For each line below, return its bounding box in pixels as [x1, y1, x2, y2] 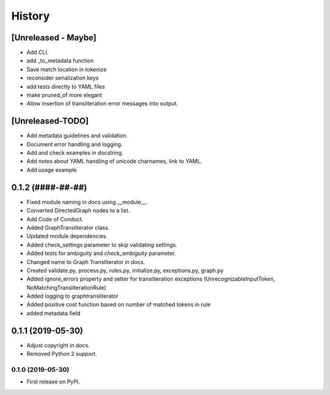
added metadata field [26, 309, 81, 317]
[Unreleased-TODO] [11, 116, 89, 127]
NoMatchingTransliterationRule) [26, 284, 106, 291]
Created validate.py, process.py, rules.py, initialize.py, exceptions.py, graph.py [26, 267, 224, 274]
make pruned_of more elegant [26, 92, 103, 99]
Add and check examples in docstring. [26, 149, 123, 157]
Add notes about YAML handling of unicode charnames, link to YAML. [26, 158, 202, 165]
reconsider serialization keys [26, 74, 99, 82]
